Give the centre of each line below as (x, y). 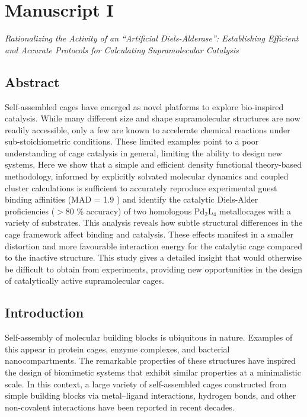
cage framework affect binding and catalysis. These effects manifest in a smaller (149, 234)
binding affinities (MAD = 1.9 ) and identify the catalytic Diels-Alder (132, 199)
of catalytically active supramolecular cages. (84, 280)
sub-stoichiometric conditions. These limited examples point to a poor (132, 141)
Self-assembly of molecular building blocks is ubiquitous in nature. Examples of (149, 337)
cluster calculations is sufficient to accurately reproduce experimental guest (141, 187)
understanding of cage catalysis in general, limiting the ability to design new (143, 153)
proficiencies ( (30, 211)
